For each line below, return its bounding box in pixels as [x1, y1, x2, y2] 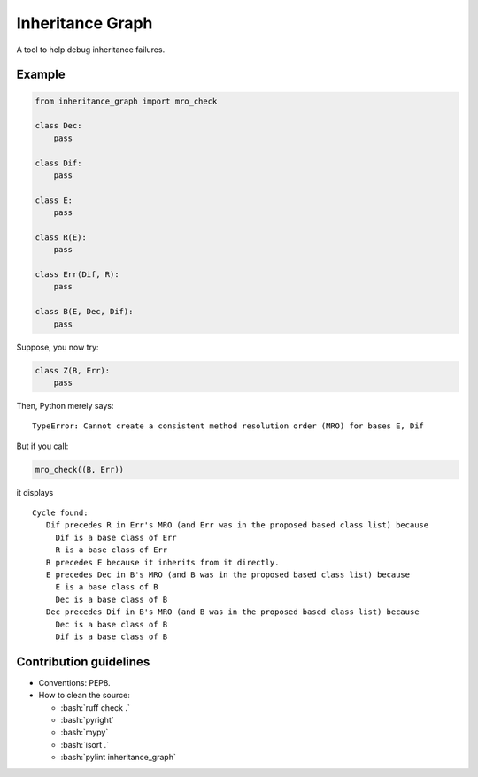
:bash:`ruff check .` [60, 702, 130, 712]
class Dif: [35, 158, 82, 168]
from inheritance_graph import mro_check [35, 96, 218, 106]
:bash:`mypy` [60, 727, 109, 738]
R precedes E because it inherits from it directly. [45, 558, 280, 567]
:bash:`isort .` [60, 739, 110, 750]
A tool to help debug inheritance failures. [16, 44, 166, 55]
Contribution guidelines [16, 654, 150, 669]
